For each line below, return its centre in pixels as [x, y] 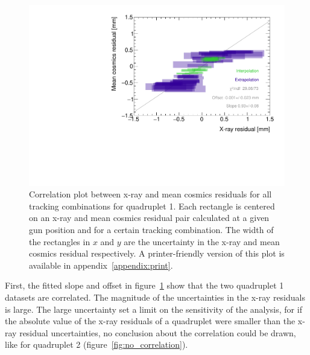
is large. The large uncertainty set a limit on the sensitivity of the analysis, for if [153, 309]
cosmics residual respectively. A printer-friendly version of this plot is [157, 253]
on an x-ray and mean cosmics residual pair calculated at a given [149, 218]
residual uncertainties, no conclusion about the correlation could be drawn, [158, 332]
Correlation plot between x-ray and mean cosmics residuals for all [150, 194]
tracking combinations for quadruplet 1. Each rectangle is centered [152, 206]
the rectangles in [60, 241]
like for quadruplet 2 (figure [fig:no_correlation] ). [96, 344]
